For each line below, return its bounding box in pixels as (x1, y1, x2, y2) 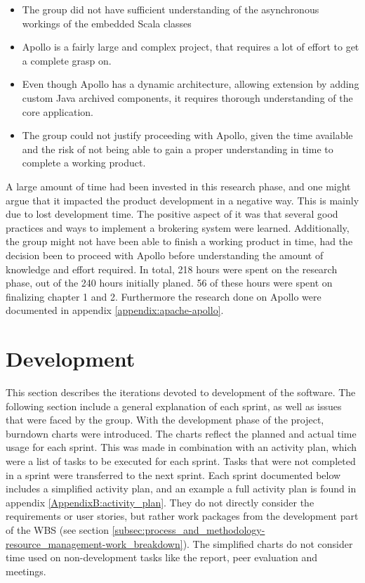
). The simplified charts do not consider (182, 536, 353, 551)
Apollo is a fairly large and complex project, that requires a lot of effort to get (22, 39, 359, 54)
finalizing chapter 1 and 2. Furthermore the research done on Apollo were (6, 289, 321, 303)
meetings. (6, 563, 46, 578)
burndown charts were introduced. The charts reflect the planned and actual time (6, 426, 357, 440)
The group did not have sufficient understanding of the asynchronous (22, 2, 319, 16)
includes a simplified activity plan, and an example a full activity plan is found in (6, 481, 357, 496)
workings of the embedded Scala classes (22, 15, 192, 30)
